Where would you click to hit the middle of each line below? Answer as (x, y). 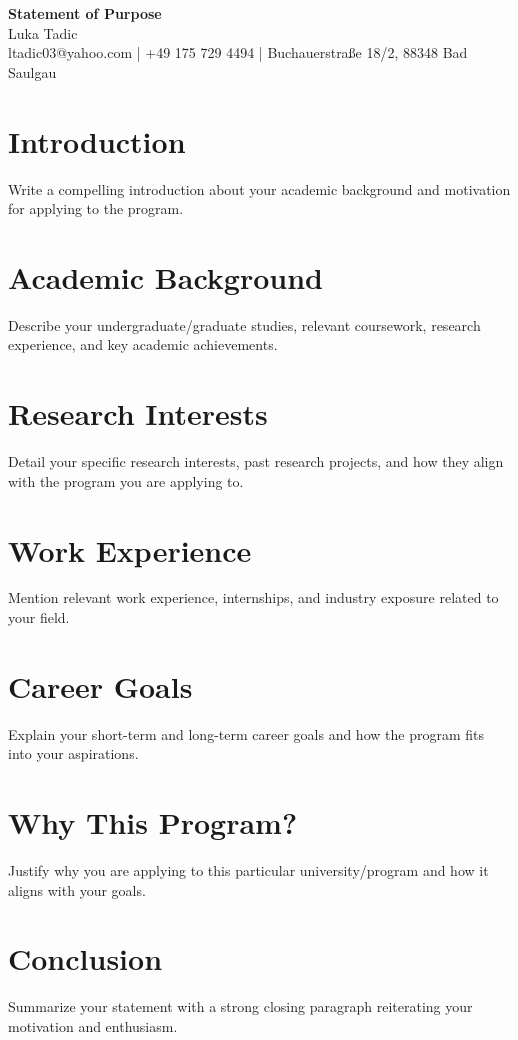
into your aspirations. (73, 753)
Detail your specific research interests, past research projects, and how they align (256, 461)
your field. (39, 617)
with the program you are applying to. (126, 480)
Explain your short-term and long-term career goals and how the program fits (246, 733)
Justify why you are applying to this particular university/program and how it (248, 870)
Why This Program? (153, 822)
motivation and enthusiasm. (93, 1025)
